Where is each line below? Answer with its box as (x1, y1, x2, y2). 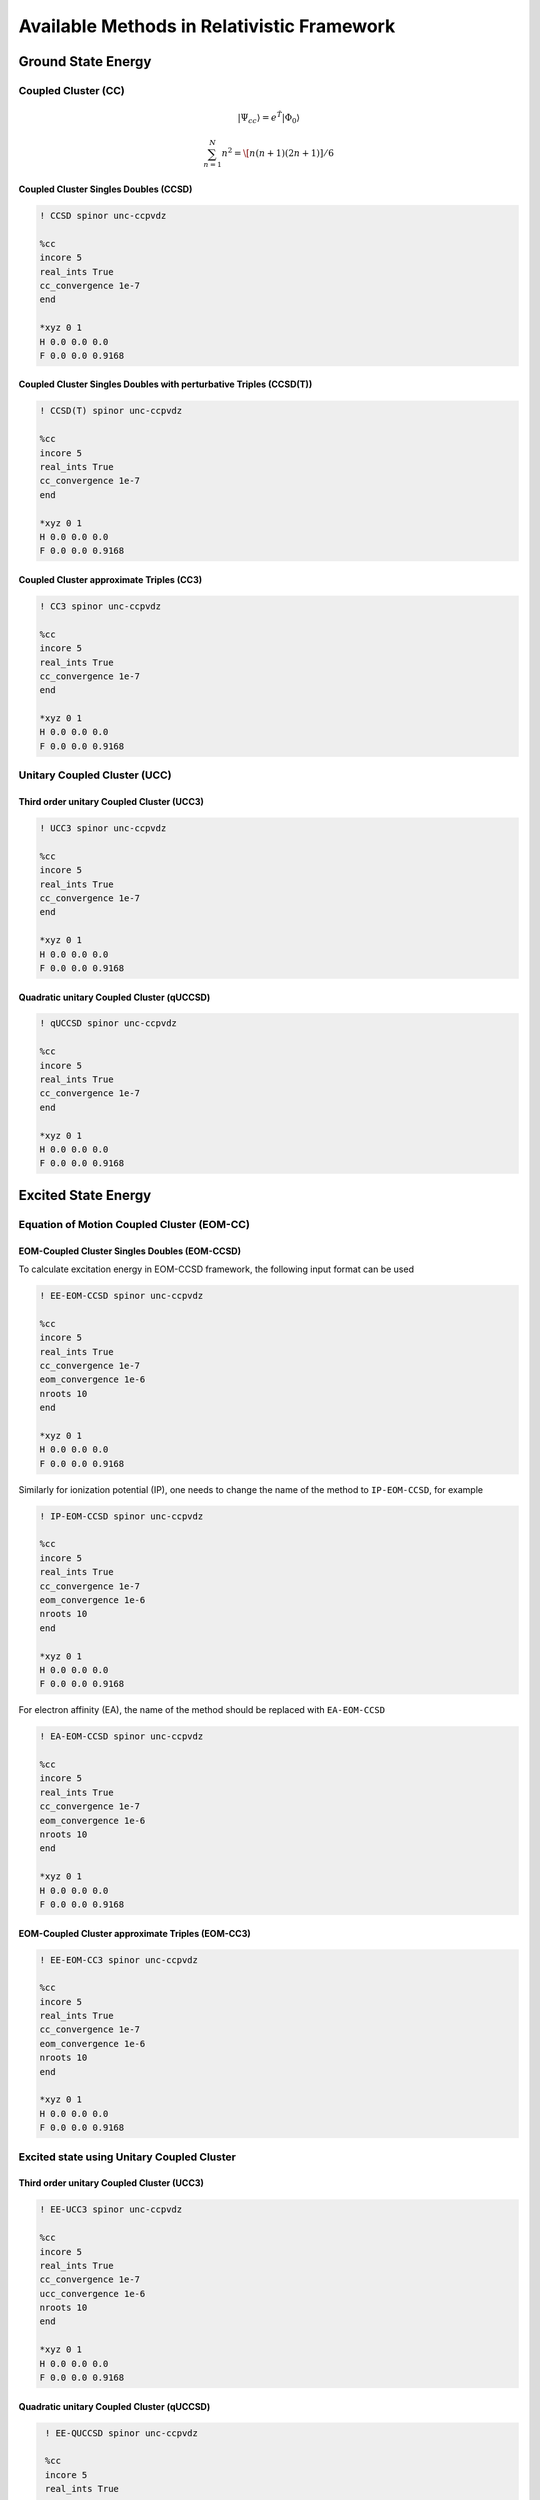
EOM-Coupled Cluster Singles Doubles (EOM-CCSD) (18, 1245, 242, 1257)
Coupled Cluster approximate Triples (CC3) (18, 573, 203, 585)
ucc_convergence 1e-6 (39, 2288, 146, 2299)
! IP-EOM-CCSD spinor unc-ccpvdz (39, 1510, 204, 1522)
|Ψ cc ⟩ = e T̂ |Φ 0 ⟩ (237, 110, 300, 125)
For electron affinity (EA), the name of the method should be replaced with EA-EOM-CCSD (18, 1704, 385, 1716)
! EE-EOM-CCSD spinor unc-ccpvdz (39, 1290, 204, 1301)
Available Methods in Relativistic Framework (18, 15, 396, 37)
